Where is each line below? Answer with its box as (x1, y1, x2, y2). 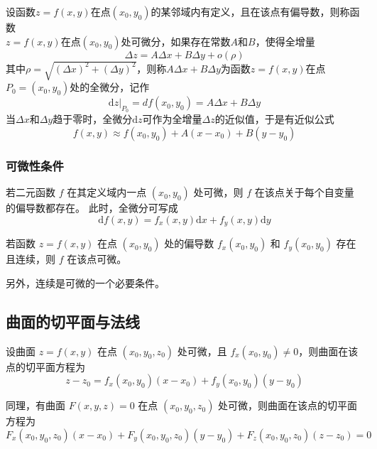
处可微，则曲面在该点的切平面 (218, 398, 358, 413)
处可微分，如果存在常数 (121, 33, 231, 48)
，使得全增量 (255, 33, 315, 48)
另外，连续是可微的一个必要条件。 (6, 275, 165, 290)
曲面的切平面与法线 (6, 310, 140, 332)
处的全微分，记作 (70, 80, 150, 94)
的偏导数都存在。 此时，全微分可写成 (6, 200, 178, 215)
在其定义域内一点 (67, 185, 147, 200)
